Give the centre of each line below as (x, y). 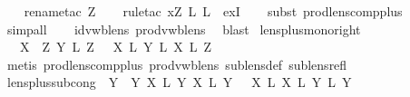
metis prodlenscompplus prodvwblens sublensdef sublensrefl (177, 64)
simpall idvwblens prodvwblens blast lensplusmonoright (184, 29)
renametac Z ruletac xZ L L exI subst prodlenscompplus (213, 11)
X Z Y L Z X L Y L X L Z (116, 47)
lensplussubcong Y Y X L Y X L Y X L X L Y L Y (179, 82)
